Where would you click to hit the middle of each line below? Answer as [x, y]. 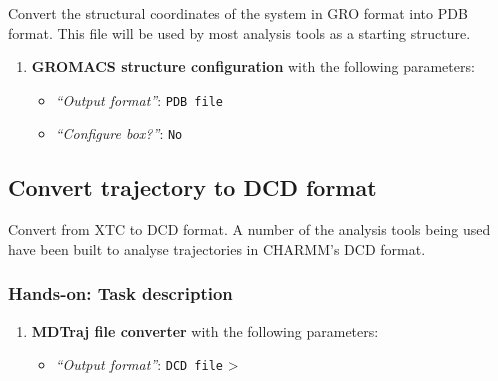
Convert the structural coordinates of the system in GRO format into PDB [238, 13]
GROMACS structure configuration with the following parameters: [253, 66]
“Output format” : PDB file [139, 99]
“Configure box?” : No [119, 133]
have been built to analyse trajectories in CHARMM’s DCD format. [217, 248]
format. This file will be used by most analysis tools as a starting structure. [239, 32]
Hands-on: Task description [120, 293]
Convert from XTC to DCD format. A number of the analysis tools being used [249, 229]
